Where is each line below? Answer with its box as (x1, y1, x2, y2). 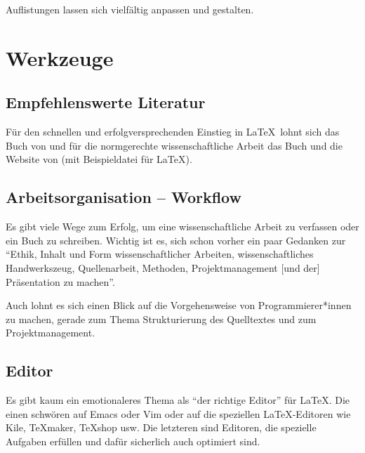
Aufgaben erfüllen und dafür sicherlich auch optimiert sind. (6, 433, 260, 448)
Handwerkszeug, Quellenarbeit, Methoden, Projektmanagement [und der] (6, 260, 320, 275)
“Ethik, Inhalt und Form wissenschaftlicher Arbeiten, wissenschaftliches (6, 247, 314, 261)
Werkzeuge (6, 43, 114, 72)
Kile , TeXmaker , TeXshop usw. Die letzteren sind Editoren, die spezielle (6, 420, 317, 435)
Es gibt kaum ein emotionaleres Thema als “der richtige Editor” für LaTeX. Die (6, 393, 350, 407)
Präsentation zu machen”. (6, 274, 115, 289)
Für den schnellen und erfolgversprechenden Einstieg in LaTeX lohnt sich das (6, 124, 340, 139)
